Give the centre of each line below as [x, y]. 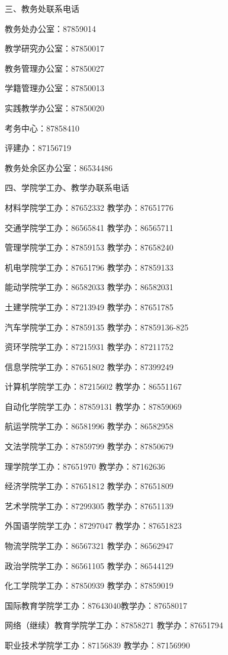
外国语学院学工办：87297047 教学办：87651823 [93, 526]
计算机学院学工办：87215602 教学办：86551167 [93, 386]
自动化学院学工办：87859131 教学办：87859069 [93, 406]
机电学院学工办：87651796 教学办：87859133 [89, 267]
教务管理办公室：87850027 [54, 68]
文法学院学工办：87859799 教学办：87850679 [89, 446]
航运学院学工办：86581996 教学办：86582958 [89, 426]
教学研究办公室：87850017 [54, 48]
